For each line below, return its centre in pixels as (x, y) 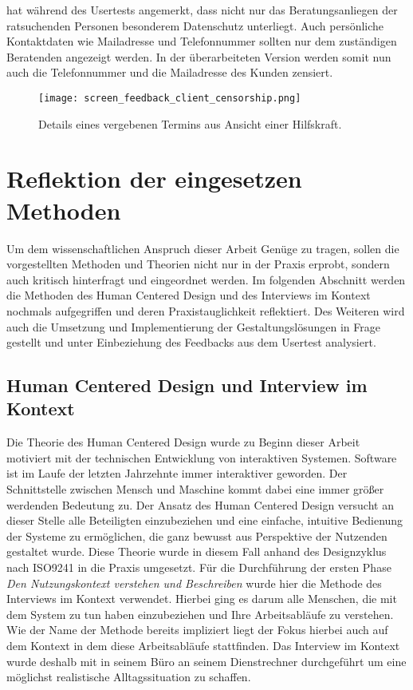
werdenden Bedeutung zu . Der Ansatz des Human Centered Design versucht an (200, 504)
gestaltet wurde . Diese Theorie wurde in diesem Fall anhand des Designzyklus (197, 551)
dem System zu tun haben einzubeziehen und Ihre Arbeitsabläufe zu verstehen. (200, 614)
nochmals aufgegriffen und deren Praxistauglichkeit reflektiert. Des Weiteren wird (206, 310)
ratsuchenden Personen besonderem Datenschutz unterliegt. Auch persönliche (195, 25)
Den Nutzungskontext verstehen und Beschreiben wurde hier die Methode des (194, 583)
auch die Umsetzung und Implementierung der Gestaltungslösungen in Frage (193, 326)
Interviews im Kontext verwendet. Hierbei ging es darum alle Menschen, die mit (202, 599)
